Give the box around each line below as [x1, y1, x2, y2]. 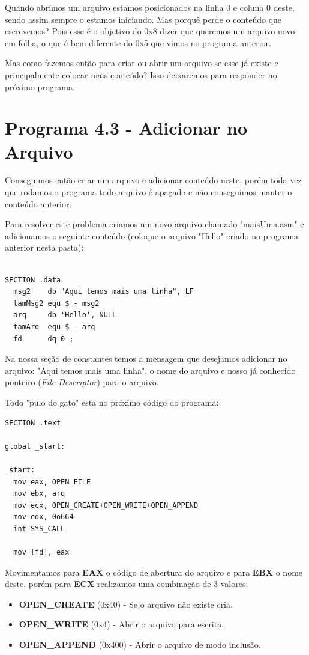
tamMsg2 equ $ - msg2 [13, 299, 100, 308]
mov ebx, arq [13, 489, 65, 498]
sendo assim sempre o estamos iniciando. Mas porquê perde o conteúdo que [5, 13, 282, 25]
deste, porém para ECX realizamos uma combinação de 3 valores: [5, 577, 248, 590]
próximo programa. [5, 80, 75, 93]
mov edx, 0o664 [13, 513, 74, 522]
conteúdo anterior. [5, 197, 72, 210]
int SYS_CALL [13, 524, 65, 533]
